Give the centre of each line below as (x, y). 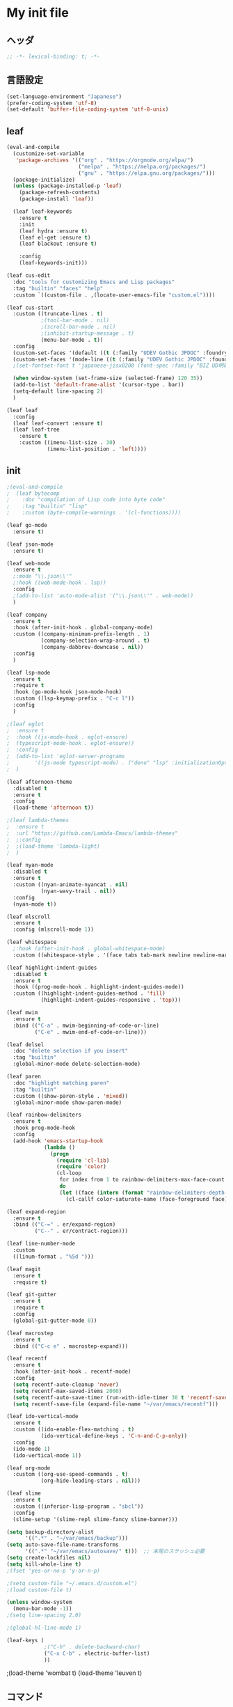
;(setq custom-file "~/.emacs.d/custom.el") (72, 1583)
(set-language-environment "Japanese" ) (64, 96)
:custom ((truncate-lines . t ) (58, 314)
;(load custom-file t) (39, 1590)
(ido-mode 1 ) (32, 1449)
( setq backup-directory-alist (50, 1532)
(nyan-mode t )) (35, 904)
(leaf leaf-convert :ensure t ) (58, 423)
